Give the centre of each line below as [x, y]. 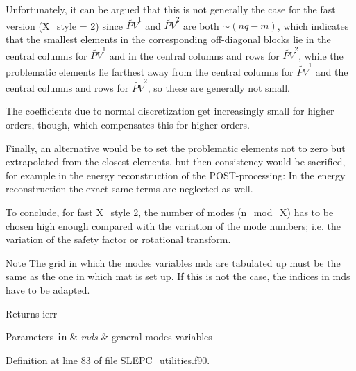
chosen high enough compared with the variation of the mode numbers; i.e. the [173, 225]
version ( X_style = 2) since [65, 25]
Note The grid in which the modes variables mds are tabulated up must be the [173, 262]
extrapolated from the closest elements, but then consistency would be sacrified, [176, 162]
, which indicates [313, 25]
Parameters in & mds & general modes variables [109, 337]
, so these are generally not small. [219, 87]
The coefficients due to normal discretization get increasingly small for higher [170, 111]
